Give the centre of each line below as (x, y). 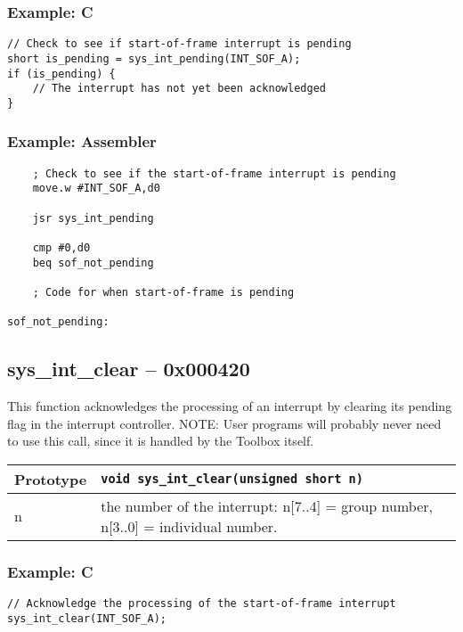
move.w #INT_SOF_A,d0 (96, 189)
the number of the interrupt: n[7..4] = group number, (267, 505)
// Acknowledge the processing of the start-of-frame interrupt (202, 604)
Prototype (51, 479)
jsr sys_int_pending (93, 218)
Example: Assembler (82, 141)
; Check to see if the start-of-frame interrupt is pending (214, 173)
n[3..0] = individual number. (189, 526)
